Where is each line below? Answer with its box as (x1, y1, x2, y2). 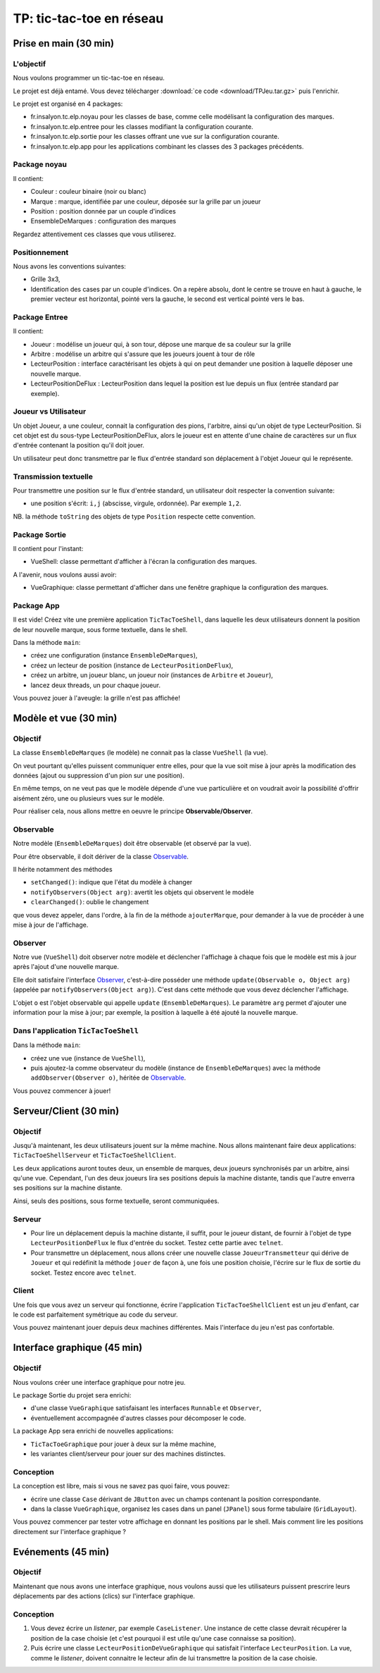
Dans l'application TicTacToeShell (13, 1025, 139, 1035)
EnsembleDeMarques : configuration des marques (30, 217, 177, 226)
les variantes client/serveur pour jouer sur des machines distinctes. (30, 1449, 226, 1458)
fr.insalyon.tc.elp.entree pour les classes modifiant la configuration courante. (30, 122, 253, 130)
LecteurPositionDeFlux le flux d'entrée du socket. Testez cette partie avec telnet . (30, 1239, 284, 1247)
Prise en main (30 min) (13, 37, 115, 49)
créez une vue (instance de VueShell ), (30, 1054, 146, 1062)
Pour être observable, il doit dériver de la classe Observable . (13, 852, 189, 860)
